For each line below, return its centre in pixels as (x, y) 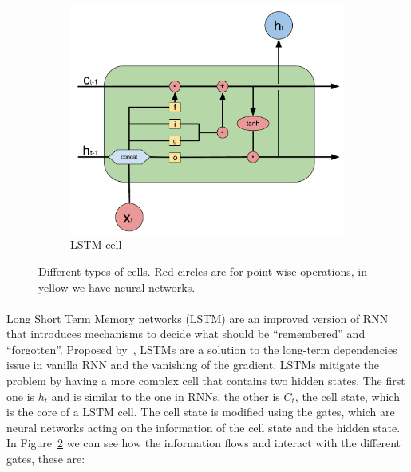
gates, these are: (46, 459)
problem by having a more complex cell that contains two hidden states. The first (206, 381)
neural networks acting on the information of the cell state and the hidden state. (204, 427)
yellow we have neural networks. (117, 287)
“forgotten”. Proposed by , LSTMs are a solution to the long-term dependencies (202, 349)
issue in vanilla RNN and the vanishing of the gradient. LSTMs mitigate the (193, 365)
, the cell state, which (347, 396)
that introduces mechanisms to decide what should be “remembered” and (186, 334)
